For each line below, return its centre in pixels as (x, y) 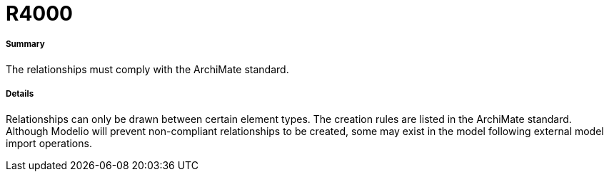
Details (20, 94)
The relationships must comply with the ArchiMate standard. (147, 69)
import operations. (49, 143)
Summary (25, 44)
